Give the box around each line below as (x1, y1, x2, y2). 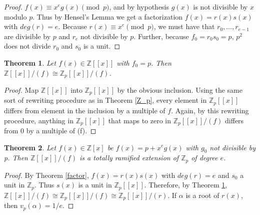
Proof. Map (4, 85, 39, 95)
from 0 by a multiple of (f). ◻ (4, 125, 96, 135)
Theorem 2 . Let (4, 142, 56, 152)
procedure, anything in (4, 115, 73, 125)
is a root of (185, 189, 219, 200)
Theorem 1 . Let (4, 57, 56, 68)
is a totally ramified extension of (79, 152, 179, 163)
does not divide (4, 41, 51, 51)
